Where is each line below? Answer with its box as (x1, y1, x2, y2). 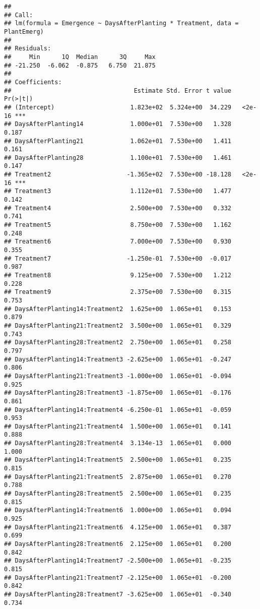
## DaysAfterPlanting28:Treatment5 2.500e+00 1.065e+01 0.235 (4, 490, 232, 498)
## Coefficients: (4, 78, 62, 86)
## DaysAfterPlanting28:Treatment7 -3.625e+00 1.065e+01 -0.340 (4, 590, 232, 598)
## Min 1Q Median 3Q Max (4, 53, 156, 60)
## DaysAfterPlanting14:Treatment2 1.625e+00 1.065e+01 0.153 (4, 305, 232, 313)
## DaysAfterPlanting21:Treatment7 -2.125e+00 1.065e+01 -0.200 (4, 574, 232, 581)
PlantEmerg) (4, 28, 44, 35)
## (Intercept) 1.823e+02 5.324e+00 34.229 (4, 103, 232, 111)
